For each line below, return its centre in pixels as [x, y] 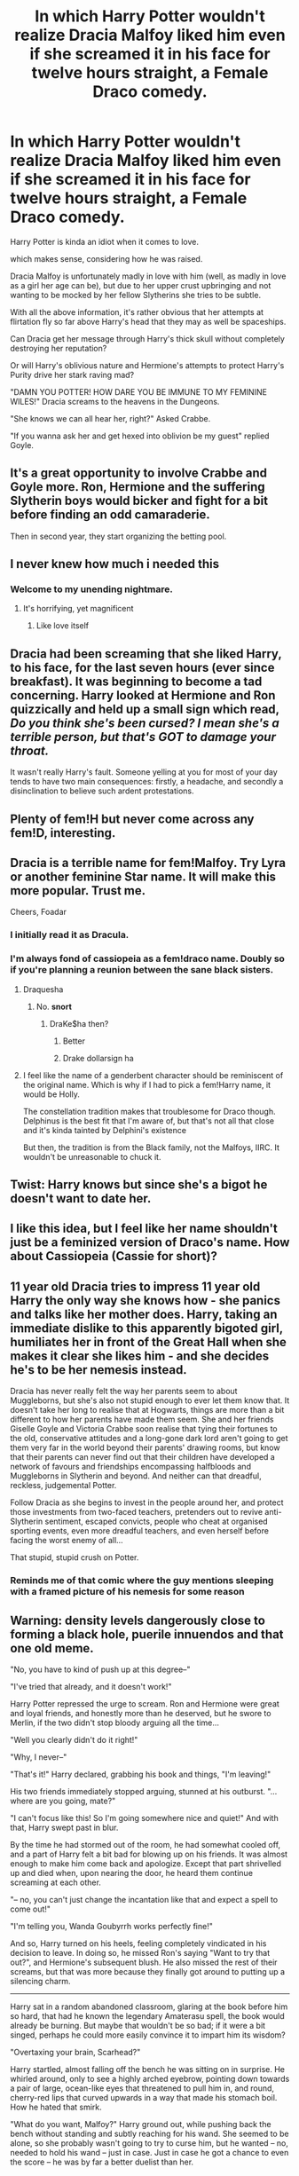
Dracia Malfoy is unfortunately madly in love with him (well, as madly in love [148, 276]
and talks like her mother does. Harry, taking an [144, 1314]
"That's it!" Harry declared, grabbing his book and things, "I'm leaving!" [141, 1774]
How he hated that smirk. [56, 2107]
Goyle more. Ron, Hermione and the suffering [138, 487]
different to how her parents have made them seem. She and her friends [142, 1419]
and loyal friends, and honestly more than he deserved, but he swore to [141, 1713]
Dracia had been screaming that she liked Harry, [146, 654]
